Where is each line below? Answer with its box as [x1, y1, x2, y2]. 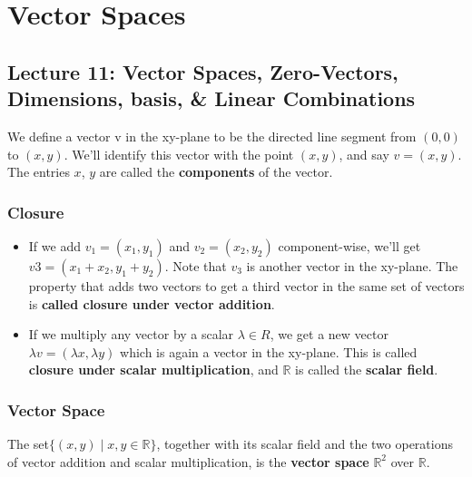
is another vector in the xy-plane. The [246, 256, 458, 275]
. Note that [164, 256, 227, 275]
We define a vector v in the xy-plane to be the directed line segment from [7, 126, 417, 145]
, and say [339, 144, 389, 163]
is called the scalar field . [295, 360, 438, 379]
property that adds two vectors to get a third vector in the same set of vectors [28, 276, 465, 295]
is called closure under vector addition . [28, 294, 275, 313]
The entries [7, 162, 70, 181]
